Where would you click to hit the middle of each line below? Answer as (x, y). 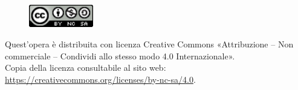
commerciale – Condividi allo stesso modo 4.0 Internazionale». (120, 55)
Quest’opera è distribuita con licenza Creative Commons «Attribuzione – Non (149, 43)
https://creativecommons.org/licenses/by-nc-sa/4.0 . (100, 79)
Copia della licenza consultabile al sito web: (86, 67)
